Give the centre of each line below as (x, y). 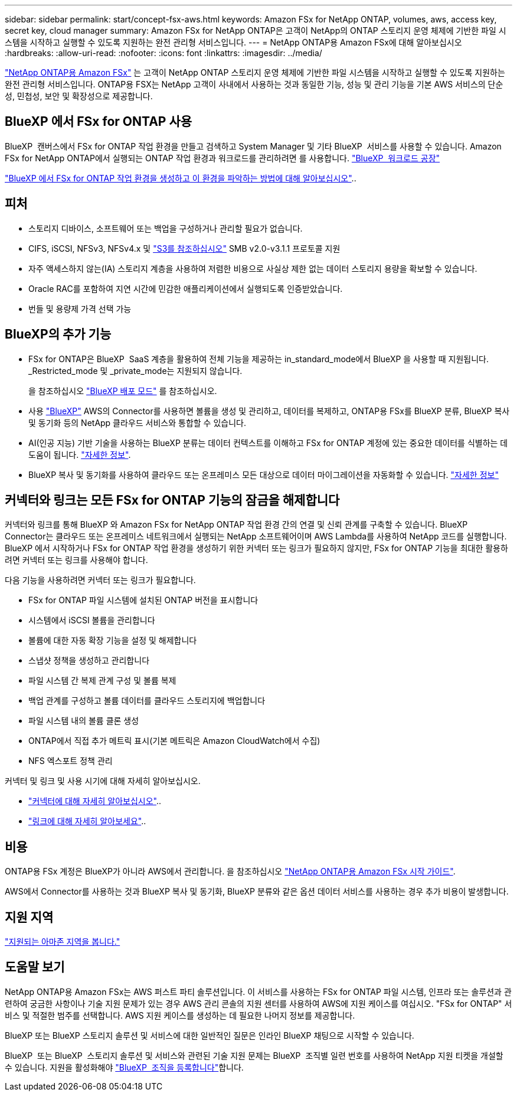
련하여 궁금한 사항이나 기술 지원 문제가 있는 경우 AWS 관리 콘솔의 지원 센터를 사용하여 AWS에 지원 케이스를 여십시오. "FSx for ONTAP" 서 (258, 1003)
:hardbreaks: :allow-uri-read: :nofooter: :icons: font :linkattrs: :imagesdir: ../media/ (163, 53)
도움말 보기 (35, 967)
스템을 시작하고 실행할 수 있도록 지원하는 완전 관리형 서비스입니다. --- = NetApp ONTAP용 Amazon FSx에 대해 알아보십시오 (233, 42)
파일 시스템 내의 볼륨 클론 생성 (84, 721)
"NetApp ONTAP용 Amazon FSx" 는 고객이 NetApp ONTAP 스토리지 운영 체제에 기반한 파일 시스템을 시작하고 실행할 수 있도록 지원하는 (255, 72)
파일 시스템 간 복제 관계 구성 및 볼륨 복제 (102, 681)
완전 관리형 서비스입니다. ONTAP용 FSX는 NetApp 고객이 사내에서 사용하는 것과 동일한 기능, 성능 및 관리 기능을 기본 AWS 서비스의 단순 (254, 84)
